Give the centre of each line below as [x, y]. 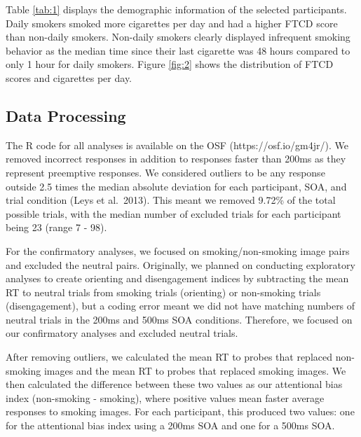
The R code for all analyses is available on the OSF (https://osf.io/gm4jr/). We [177, 145]
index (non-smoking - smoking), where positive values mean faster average [165, 397]
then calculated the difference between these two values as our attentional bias [174, 384]
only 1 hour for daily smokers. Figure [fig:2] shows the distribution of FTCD [170, 64]
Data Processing [66, 115]
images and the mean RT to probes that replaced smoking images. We [195, 370]
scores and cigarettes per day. [69, 77]
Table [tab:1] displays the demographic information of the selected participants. [176, 9]
